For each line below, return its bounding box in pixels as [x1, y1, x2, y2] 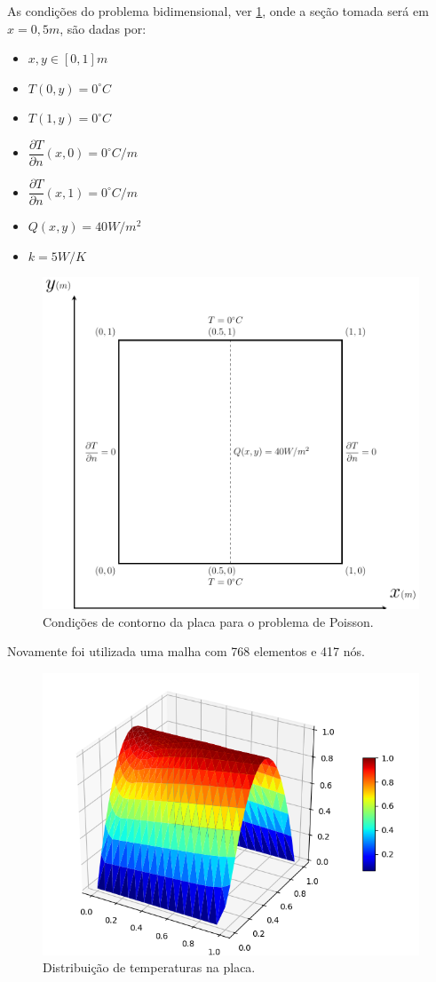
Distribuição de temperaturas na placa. [43, 958, 256, 977]
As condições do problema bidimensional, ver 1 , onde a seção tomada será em [7, 2, 429, 20]
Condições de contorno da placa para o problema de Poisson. [43, 612, 374, 630]
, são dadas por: [59, 19, 147, 37]
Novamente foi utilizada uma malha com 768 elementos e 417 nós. [7, 642, 365, 661]
